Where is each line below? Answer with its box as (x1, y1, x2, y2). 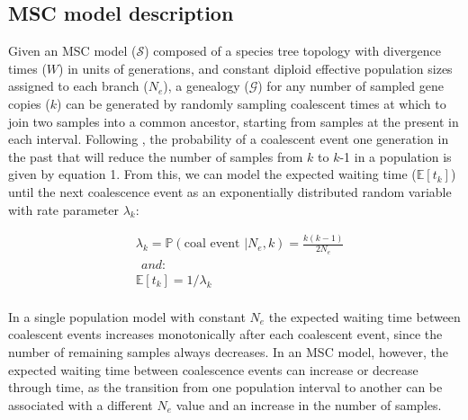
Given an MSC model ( (8, 41, 137, 60)
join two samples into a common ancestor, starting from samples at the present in (8, 112, 459, 130)
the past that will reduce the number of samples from (8, 147, 303, 165)
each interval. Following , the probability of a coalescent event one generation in (8, 130, 449, 148)
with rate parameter (8, 200, 120, 219)
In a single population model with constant (8, 307, 246, 326)
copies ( (8, 94, 50, 112)
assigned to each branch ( (8, 76, 148, 95)
